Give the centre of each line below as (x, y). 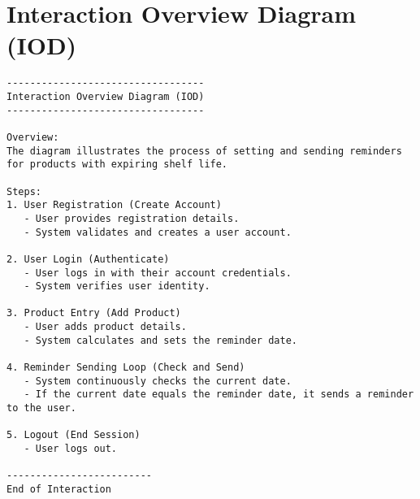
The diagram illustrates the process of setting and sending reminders (204, 151)
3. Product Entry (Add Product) (94, 313)
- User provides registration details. (132, 218)
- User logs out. (71, 449)
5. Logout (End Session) (74, 435)
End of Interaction (59, 489)
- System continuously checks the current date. (158, 381)
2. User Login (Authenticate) (88, 259)
